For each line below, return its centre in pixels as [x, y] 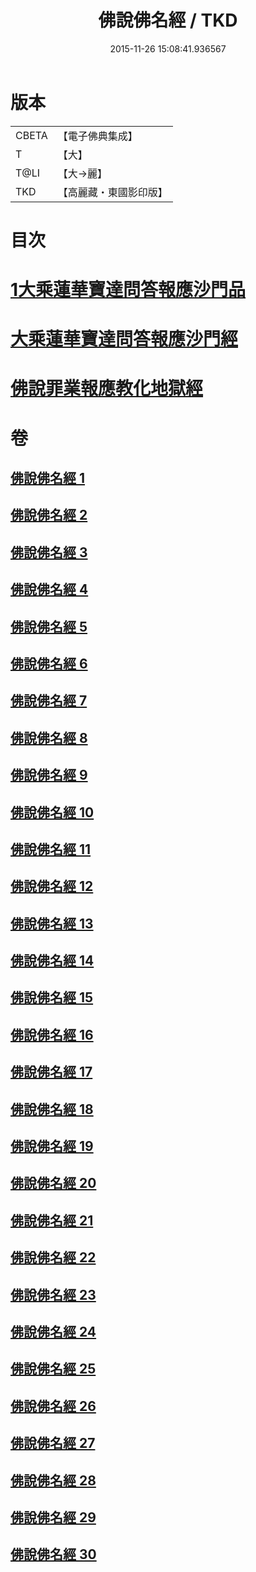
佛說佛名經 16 [52, 1034]
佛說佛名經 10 [52, 812]
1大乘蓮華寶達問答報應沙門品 [128, 290]
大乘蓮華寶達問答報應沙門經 [124, 339]
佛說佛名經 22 [53, 1257]
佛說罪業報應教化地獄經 [107, 388]
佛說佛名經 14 [52, 961]
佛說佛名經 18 [52, 1109]
